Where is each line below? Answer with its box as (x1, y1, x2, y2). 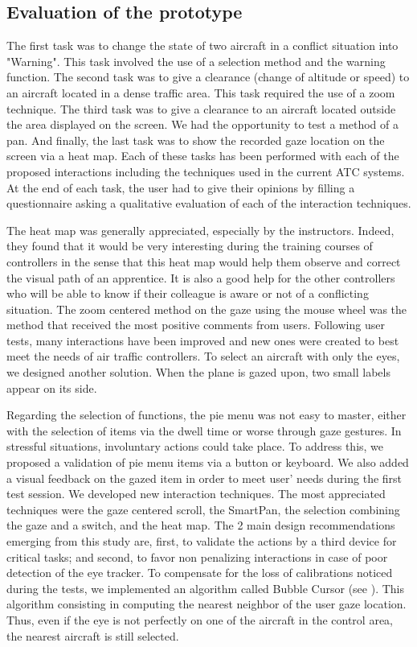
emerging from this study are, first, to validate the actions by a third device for (6, 533, 397, 550)
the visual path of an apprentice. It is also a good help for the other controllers (6, 269, 395, 286)
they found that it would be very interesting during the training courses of (6, 237, 373, 254)
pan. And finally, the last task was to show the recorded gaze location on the (6, 131, 385, 148)
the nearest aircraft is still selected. (6, 627, 179, 644)
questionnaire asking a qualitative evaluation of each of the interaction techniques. (6, 195, 411, 212)
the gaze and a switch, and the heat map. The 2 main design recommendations (6, 517, 395, 534)
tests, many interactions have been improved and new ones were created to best (6, 332, 399, 348)
